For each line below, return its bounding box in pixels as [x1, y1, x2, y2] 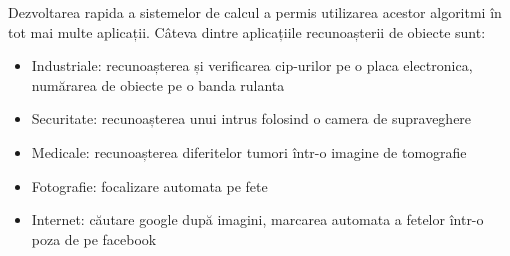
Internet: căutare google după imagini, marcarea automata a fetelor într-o [31, 209, 484, 230]
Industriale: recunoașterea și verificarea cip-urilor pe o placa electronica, [31, 55, 473, 76]
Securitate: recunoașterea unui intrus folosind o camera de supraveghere [31, 108, 472, 129]
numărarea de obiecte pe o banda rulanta [31, 74, 285, 95]
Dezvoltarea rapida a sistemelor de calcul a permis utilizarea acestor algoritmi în [8, 2, 502, 22]
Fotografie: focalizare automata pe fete [31, 175, 268, 196]
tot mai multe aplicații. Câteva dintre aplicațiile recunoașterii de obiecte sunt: [8, 21, 486, 42]
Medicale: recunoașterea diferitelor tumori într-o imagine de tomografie [31, 141, 467, 162]
